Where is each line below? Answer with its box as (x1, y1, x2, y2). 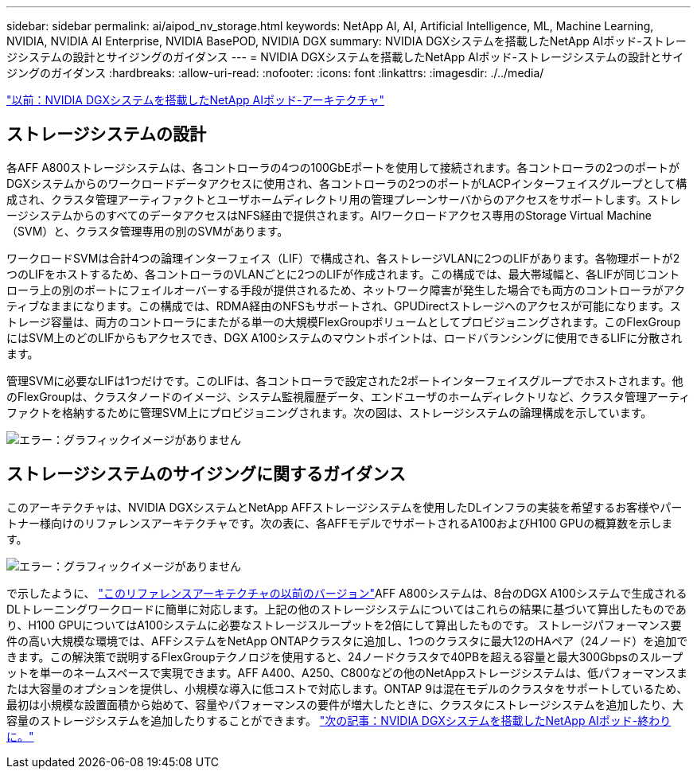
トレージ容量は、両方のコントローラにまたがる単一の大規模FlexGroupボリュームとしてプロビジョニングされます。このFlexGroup (6, 314, 681, 329)
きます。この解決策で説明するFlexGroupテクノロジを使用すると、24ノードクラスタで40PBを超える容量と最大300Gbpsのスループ (6, 649, 683, 664)
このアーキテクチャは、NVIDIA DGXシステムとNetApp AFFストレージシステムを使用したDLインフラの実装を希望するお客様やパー (6, 500, 683, 514)
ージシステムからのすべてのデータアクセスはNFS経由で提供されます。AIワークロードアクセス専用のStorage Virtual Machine (6, 208, 652, 222)
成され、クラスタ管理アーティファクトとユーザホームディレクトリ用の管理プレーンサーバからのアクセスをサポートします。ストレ (6, 192, 681, 206)
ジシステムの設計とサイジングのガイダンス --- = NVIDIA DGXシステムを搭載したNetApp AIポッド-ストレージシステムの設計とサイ (6, 50, 684, 64)
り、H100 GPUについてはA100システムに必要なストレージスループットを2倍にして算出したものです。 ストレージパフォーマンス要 (6, 617, 682, 632)
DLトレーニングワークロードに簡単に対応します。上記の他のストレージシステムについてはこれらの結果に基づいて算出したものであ (6, 602, 687, 616)
